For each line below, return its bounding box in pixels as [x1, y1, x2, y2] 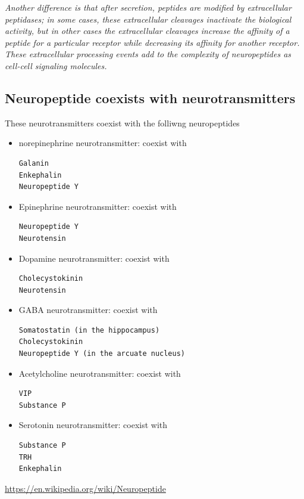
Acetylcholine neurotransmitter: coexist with [18, 367, 181, 379]
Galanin [18, 159, 49, 168]
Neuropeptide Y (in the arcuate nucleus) [18, 349, 185, 358]
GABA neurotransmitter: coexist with [18, 303, 158, 316]
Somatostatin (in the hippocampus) [18, 326, 160, 334]
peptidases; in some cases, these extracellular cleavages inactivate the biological [5, 13, 292, 25]
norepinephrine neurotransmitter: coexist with [18, 137, 187, 149]
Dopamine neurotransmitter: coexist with [18, 252, 170, 264]
